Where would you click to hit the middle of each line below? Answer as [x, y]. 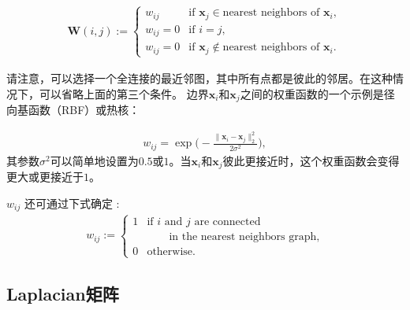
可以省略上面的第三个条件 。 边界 [124, 93]
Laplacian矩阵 [63, 294]
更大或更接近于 [45, 177]
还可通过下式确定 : [72, 203]
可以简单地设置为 [94, 160]
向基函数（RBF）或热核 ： [73, 110]
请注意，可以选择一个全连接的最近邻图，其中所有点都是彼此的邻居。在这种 [199, 78]
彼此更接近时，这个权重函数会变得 [311, 160]
